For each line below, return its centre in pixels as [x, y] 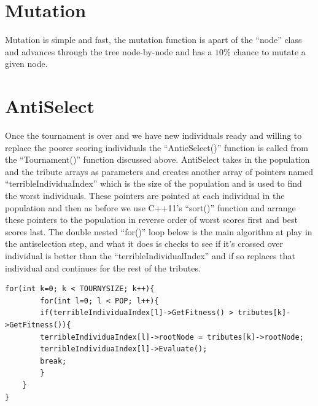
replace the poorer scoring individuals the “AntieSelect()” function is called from [157, 147]
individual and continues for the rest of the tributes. [103, 267]
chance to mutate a [270, 51]
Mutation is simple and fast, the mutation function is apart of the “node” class [153, 40]
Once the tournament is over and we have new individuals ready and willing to [153, 135]
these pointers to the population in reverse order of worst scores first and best [151, 220]
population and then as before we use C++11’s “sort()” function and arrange [150, 207]
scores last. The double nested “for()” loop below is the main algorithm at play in [159, 231]
